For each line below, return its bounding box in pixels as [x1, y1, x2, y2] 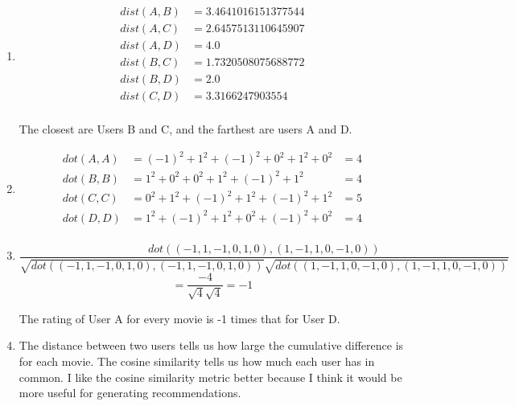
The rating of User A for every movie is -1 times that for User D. [19, 310, 340, 326]
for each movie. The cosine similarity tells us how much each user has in [19, 353, 375, 370]
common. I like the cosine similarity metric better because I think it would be [19, 368, 402, 385]
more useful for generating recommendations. [19, 384, 241, 401]
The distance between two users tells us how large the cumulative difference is [19, 337, 404, 354]
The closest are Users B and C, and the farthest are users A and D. [19, 121, 352, 137]
